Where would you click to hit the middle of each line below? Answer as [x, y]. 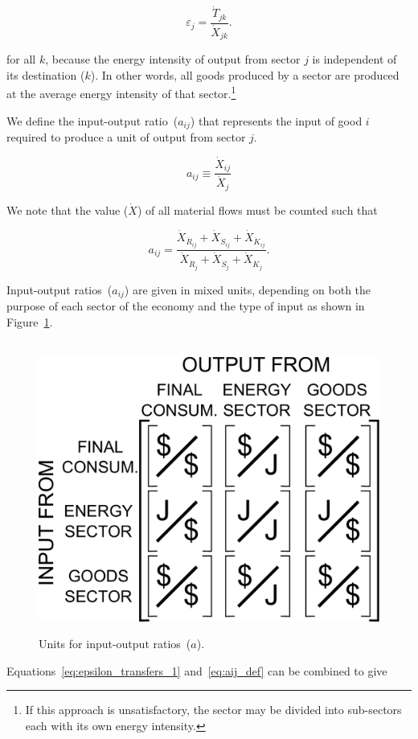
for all [21, 59]
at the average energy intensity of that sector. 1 [121, 92]
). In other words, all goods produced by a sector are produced [245, 74]
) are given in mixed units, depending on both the [248, 289]
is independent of [354, 59]
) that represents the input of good [276, 120]
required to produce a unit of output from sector [126, 137]
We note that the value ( [68, 209]
